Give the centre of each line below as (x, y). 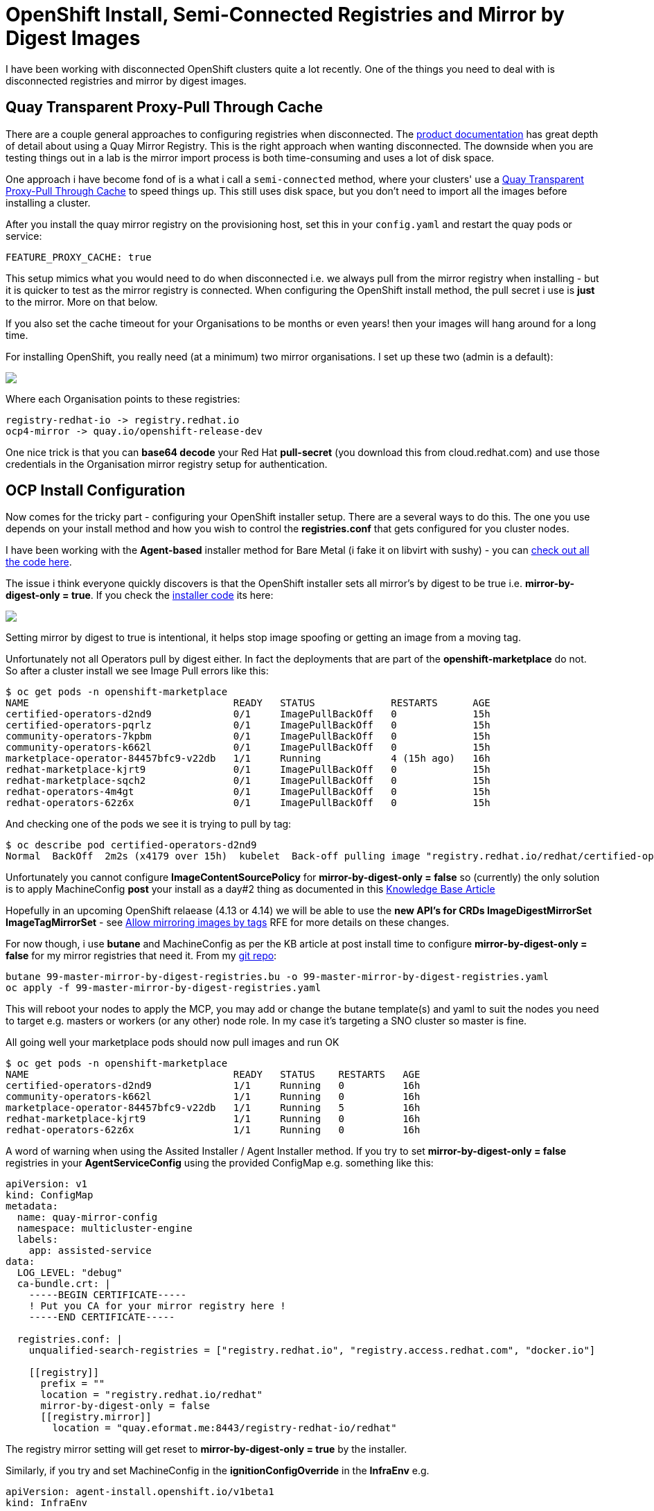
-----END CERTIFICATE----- (102, 1317)
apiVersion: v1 (47, 1184)
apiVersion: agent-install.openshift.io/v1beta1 (140, 1492)
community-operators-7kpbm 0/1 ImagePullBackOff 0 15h (248, 736)
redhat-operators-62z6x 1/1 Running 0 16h (213, 1130)
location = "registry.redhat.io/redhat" (151, 1395)
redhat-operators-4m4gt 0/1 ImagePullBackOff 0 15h (248, 792)
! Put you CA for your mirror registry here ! (157, 1306)
